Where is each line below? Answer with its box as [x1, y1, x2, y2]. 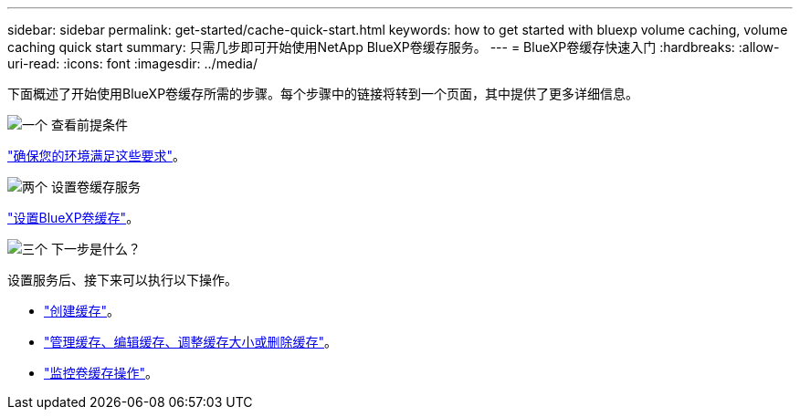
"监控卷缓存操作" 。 [44, 365, 159, 381]
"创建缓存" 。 [44, 303, 121, 318]
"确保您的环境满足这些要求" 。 [7, 148, 186, 163]
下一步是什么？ [50, 241, 141, 256]
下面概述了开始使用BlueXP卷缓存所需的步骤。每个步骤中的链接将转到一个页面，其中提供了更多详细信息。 [7, 86, 639, 101]
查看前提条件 [50, 117, 128, 132]
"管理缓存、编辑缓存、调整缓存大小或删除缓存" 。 [44, 334, 338, 349]
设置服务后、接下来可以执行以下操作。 [7, 272, 237, 287]
